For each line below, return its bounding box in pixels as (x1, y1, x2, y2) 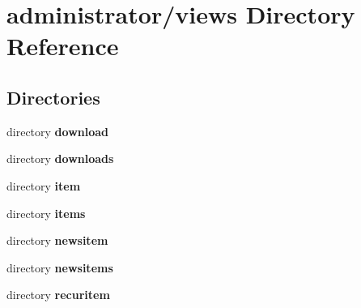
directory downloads (6, 150, 114, 167)
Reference (6, 29, 119, 62)
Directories (6, 84, 100, 109)
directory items (6, 204, 86, 221)
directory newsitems (6, 259, 113, 276)
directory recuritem (6, 286, 110, 303)
